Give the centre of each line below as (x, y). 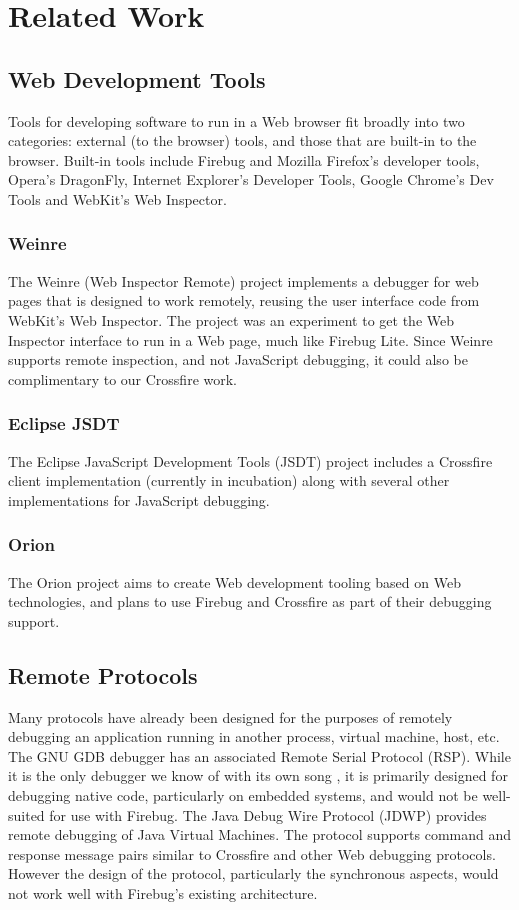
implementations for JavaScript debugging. (139, 499)
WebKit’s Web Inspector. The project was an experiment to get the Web (231, 319)
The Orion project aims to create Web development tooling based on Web (234, 581)
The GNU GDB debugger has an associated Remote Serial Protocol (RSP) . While (259, 755)
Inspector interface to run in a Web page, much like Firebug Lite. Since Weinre (250, 339)
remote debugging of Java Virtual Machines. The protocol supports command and (260, 834)
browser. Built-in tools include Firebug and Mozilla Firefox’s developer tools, (244, 159)
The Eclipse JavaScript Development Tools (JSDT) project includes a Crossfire (250, 460)
